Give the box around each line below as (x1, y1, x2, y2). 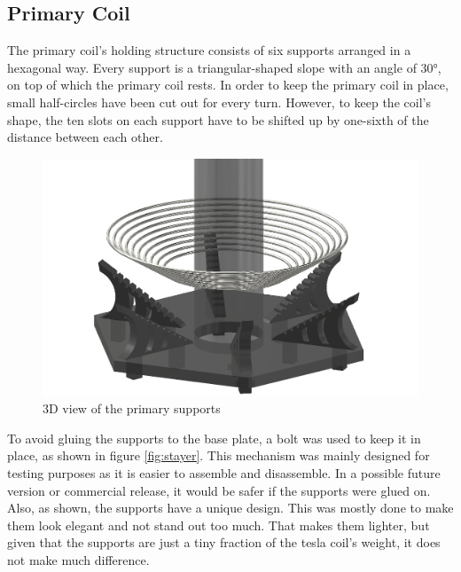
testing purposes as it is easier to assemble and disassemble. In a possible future (7, 464, 441, 482)
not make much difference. (7, 551, 150, 568)
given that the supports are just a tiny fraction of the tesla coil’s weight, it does (7, 533, 441, 552)
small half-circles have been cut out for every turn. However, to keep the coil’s (7, 92, 431, 111)
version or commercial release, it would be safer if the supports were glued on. (7, 481, 431, 499)
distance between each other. (7, 128, 163, 146)
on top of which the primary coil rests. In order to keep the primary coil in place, (7, 75, 449, 94)
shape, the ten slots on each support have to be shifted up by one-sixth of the (7, 110, 429, 129)
